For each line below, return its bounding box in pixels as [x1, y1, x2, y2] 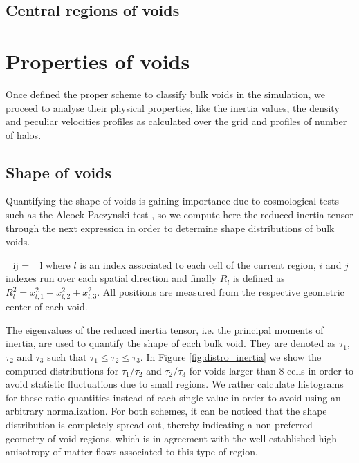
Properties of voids [6, 46, 190, 75]
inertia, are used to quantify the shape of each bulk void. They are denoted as [6, 336, 336, 350]
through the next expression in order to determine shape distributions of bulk [6, 220, 335, 235]
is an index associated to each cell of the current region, [80, 257, 316, 272]
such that [47, 349, 87, 363]
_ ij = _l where [6, 257, 71, 272]
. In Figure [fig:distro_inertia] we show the [140, 349, 322, 363]
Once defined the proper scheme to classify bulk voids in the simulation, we [6, 86, 326, 101]
